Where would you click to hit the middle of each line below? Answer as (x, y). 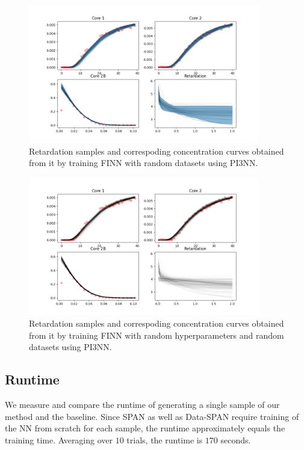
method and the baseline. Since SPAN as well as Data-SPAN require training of (152, 416)
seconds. (236, 440)
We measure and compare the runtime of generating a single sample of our (142, 405)
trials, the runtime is (165, 440)
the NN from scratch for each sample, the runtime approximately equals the (145, 428)
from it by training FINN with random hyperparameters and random (157, 335)
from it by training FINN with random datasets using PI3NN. (144, 163)
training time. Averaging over (59, 440)
